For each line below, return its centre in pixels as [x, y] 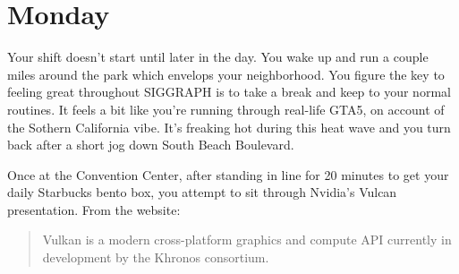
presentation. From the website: [94, 209]
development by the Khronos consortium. [156, 257]
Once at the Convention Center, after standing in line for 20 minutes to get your [228, 174]
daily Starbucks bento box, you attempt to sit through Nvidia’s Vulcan [202, 192]
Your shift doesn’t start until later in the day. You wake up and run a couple [218, 57]
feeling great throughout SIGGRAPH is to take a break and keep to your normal [229, 92]
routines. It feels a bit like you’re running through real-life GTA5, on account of [226, 109]
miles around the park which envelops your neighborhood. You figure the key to [226, 74]
